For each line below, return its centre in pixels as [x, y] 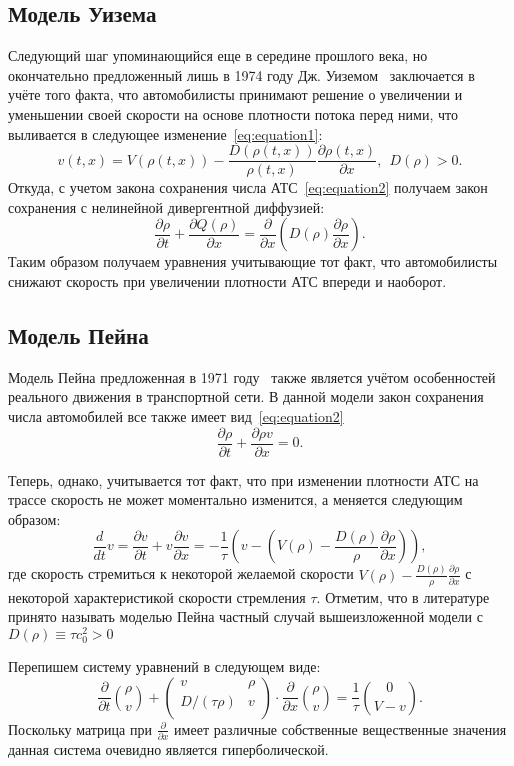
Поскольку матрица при [80, 728]
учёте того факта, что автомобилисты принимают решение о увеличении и [235, 94]
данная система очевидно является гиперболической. [168, 748]
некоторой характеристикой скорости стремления [157, 596]
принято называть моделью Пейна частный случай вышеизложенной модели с [245, 616]
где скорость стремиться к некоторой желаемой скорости [181, 573]
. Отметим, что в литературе [403, 596]
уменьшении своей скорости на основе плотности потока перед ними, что [233, 113]
